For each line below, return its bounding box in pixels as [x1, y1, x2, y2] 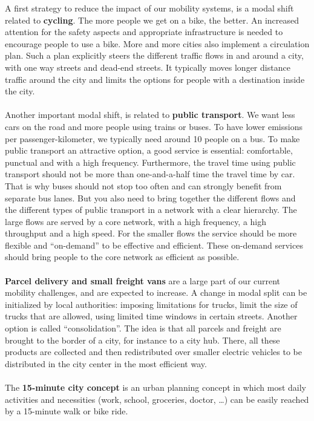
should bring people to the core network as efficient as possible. [5, 250, 240, 263]
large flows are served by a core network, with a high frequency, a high [5, 215, 267, 227]
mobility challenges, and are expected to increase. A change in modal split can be [5, 286, 307, 299]
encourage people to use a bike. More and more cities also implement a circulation [5, 37, 310, 50]
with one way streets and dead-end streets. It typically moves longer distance [5, 60, 290, 73]
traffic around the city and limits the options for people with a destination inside [5, 73, 305, 85]
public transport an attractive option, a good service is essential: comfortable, [5, 144, 293, 157]
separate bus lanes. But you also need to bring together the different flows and [5, 191, 296, 204]
